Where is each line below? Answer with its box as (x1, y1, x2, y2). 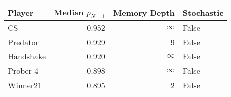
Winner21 (8, 79, 42, 91)
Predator (8, 36, 39, 48)
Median (54, 6, 84, 18)
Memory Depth (113, 6, 175, 18)
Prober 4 (8, 65, 39, 77)
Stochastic (182, 6, 224, 18)
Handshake (8, 50, 46, 62)
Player (8, 6, 34, 18)
